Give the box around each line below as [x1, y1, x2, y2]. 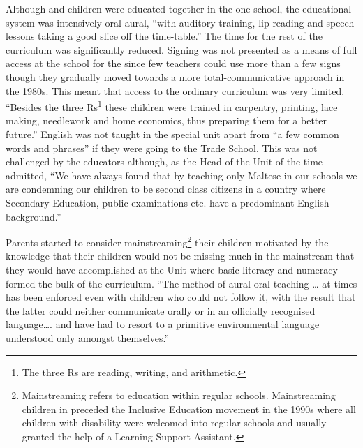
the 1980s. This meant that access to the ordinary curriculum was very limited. [6, 83, 345, 98]
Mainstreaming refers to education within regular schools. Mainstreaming [22, 388, 336, 403]
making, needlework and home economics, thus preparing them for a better [6, 113, 327, 128]
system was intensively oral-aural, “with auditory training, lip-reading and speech [6, 15, 355, 29]
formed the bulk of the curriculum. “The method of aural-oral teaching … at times [6, 276, 357, 290]
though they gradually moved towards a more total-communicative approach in [6, 69, 345, 84]
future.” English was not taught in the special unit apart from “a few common [6, 127, 339, 141]
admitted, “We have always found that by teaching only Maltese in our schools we [6, 167, 357, 182]
